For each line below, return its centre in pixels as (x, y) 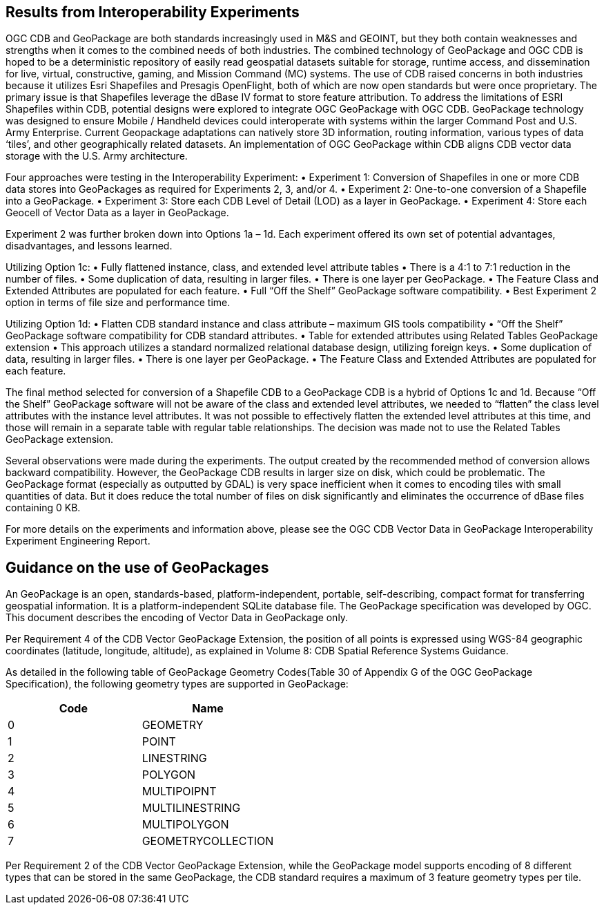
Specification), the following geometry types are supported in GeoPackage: (177, 684)
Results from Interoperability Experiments (153, 12)
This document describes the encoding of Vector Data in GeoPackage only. (177, 618)
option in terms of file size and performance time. (118, 303)
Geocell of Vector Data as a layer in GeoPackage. (117, 213)
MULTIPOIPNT (179, 791)
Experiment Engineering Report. (78, 541)
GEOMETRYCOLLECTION (208, 841)
